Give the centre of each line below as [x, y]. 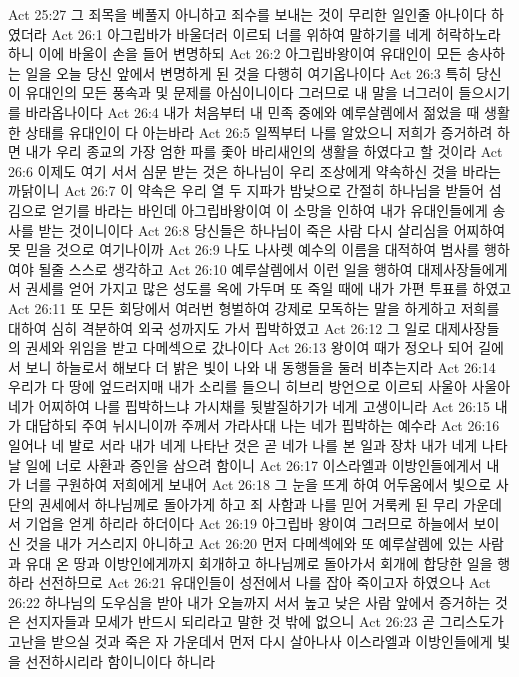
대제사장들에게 [462, 268]
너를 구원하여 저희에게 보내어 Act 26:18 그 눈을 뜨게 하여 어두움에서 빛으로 [258, 484]
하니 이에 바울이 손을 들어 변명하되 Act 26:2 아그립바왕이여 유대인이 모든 [235, 53]
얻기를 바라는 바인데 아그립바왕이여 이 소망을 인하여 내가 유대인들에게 [269, 209]
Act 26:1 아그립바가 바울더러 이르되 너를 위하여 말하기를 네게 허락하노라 [276, 33]
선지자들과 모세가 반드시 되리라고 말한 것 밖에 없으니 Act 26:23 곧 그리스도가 [265, 621]
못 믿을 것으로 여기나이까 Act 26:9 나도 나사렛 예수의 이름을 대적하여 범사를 [244, 249]
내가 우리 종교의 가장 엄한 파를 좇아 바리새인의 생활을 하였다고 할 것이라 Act [264, 151]
